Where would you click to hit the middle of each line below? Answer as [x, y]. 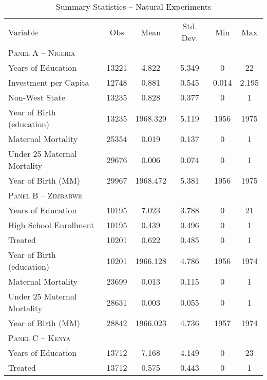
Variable [23, 32]
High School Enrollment [51, 225]
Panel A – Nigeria [42, 53]
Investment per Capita [49, 82]
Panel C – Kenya [40, 338]
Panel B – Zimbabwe [45, 195]
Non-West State [37, 97]
